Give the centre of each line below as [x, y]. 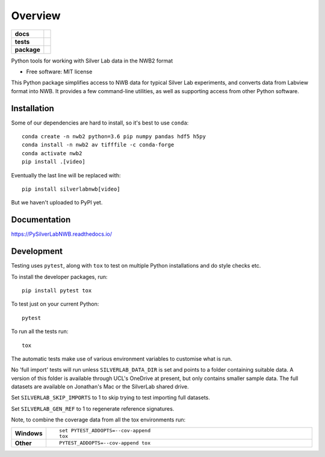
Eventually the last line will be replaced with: [66, 175]
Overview [36, 16]
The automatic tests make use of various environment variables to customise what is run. [122, 358]
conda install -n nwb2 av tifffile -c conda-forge [98, 145]
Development [37, 252]
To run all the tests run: [40, 331]
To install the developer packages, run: [59, 277]
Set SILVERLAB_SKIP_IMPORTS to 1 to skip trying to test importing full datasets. [111, 397]
